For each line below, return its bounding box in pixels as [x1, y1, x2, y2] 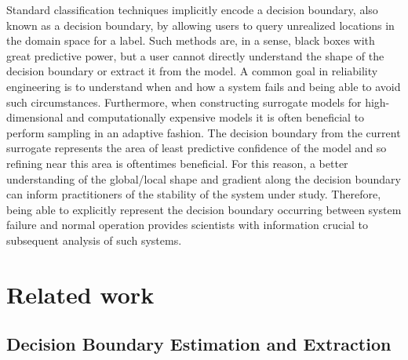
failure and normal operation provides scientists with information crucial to [6, 216, 369, 233]
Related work [6, 278, 155, 310]
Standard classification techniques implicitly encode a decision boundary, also [6, 2, 378, 17]
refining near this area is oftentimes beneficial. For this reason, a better [6, 155, 348, 171]
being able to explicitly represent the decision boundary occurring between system [6, 201, 402, 217]
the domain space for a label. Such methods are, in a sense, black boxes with [6, 32, 375, 49]
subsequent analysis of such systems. [6, 231, 182, 248]
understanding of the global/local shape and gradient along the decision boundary [6, 170, 401, 187]
